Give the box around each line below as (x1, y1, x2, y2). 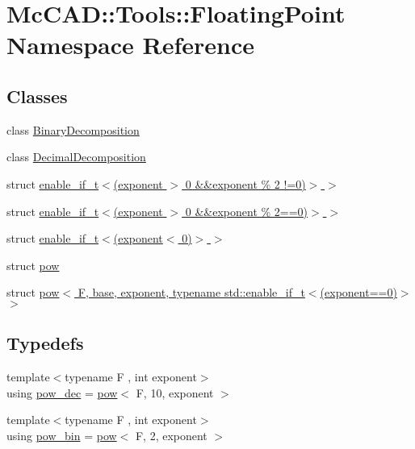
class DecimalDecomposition (6, 148, 146, 165)
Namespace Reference (6, 28, 254, 61)
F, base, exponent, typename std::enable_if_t (78, 284, 305, 301)
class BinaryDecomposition (6, 121, 140, 138)
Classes (6, 83, 68, 108)
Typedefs (6, 331, 84, 355)
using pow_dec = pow (6, 384, 118, 401)
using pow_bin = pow (6, 426, 117, 443)
